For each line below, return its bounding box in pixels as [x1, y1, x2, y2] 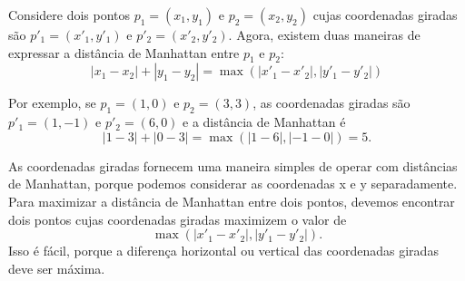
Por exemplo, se [8, 93, 96, 112]
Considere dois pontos [8, 5, 131, 24]
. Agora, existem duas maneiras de [228, 25, 420, 44]
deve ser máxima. [8, 258, 105, 277]
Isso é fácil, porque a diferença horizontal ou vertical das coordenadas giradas [8, 241, 439, 260]
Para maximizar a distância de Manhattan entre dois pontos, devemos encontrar [8, 191, 455, 210]
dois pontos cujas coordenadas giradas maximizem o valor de [8, 209, 347, 228]
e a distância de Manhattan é [183, 112, 346, 131]
